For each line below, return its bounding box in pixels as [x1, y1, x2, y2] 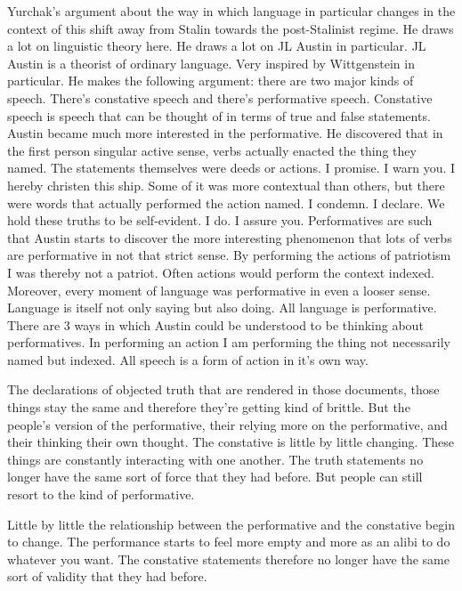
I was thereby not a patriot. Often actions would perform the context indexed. [7, 263, 434, 281]
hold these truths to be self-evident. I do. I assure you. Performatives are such [7, 211, 433, 230]
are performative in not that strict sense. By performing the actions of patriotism [7, 246, 451, 264]
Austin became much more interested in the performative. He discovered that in [7, 124, 443, 142]
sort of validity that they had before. [7, 567, 207, 586]
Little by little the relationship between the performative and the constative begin [7, 514, 455, 533]
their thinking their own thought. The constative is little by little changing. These [7, 433, 454, 451]
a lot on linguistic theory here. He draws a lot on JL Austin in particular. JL [7, 36, 426, 55]
